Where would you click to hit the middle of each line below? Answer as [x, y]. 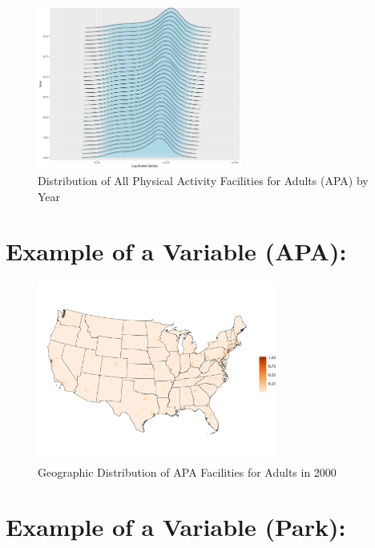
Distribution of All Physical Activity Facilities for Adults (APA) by [203, 181]
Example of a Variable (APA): [176, 251]
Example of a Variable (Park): [176, 527]
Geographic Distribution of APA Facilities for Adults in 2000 [187, 471]
